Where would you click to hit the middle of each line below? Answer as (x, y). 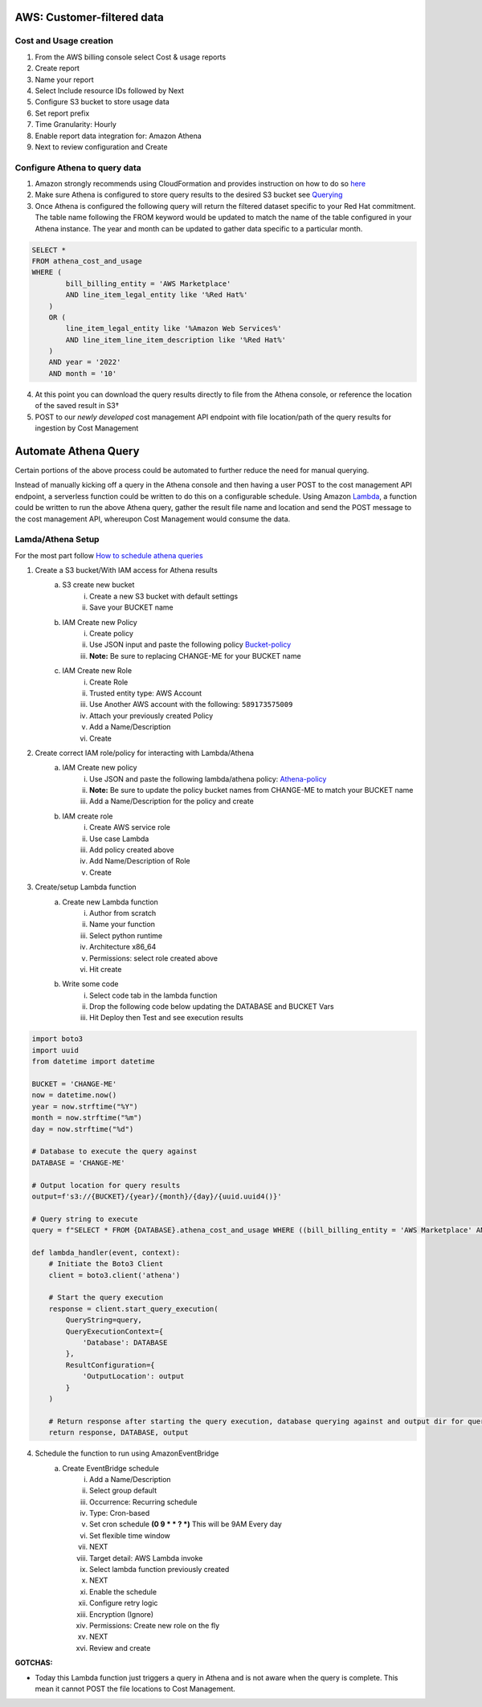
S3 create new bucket (98, 585)
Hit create (106, 969)
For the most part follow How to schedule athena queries (109, 555)
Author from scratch (123, 913)
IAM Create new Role (97, 671)
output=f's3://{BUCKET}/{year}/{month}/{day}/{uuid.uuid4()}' (157, 1196)
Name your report (64, 80)
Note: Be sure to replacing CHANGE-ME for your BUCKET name (195, 655)
